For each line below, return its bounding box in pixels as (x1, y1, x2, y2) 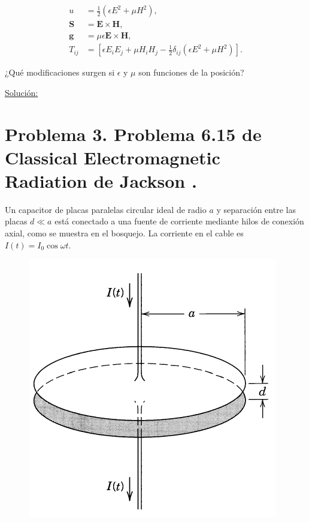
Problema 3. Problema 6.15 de (5, 121, 262, 146)
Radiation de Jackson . (5, 168, 197, 193)
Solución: (5, 86, 38, 98)
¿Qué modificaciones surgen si (5, 66, 115, 79)
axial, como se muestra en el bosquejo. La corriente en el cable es (5, 227, 244, 239)
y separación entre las (216, 203, 296, 215)
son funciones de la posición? (138, 66, 244, 79)
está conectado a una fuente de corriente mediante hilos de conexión (54, 215, 304, 227)
